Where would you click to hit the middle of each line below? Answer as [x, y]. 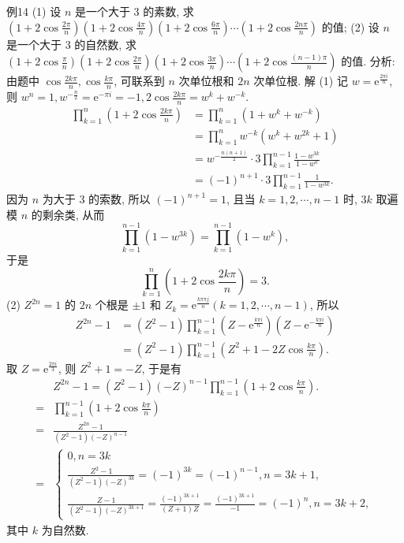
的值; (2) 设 [350, 26]
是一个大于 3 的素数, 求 [134, 11]
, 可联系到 [139, 81]
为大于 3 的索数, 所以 [96, 199]
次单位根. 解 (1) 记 [301, 81]
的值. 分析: [368, 61]
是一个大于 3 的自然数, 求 [71, 44]
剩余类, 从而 [73, 214]
